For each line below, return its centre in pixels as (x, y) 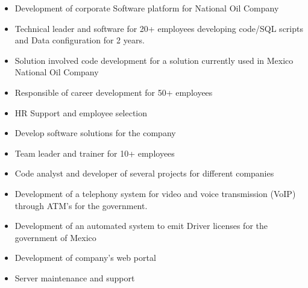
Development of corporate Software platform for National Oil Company (147, 8)
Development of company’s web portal (85, 258)
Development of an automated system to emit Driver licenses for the (141, 226)
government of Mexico (55, 237)
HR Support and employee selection (81, 112)
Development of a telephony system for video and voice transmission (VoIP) (155, 193)
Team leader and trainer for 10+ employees (95, 153)
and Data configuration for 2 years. (80, 40)
